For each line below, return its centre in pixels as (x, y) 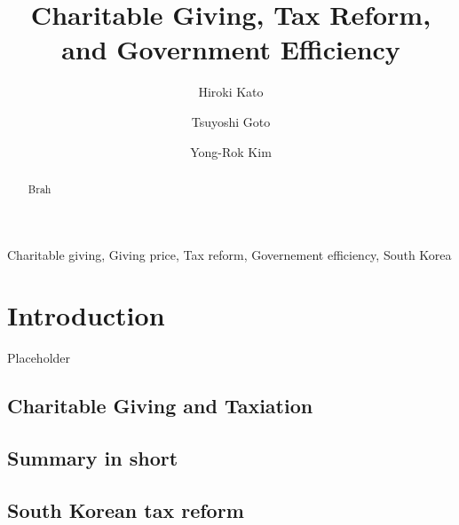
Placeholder (39, 358)
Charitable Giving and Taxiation (160, 406)
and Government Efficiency (231, 49)
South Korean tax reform (126, 509)
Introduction (86, 315)
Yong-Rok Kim (231, 151)
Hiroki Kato (231, 92)
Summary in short (93, 458)
